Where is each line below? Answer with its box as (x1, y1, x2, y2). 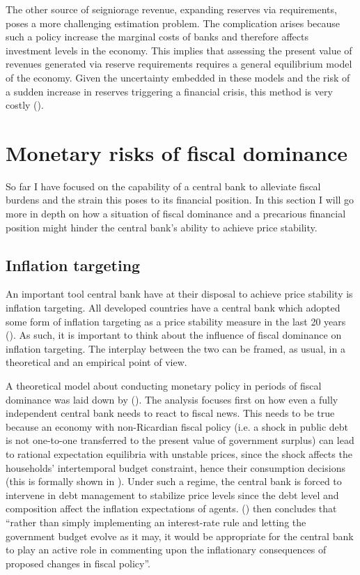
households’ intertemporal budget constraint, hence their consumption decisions (6, 460, 345, 475)
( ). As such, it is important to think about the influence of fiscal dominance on (6, 328, 342, 342)
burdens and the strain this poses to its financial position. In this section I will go (6, 192, 354, 207)
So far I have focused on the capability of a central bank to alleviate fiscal (6, 178, 321, 193)
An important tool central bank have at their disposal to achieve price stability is (6, 286, 353, 301)
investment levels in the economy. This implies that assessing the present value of (6, 43, 352, 57)
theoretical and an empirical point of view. (6, 355, 187, 369)
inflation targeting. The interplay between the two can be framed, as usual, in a (6, 341, 345, 355)
